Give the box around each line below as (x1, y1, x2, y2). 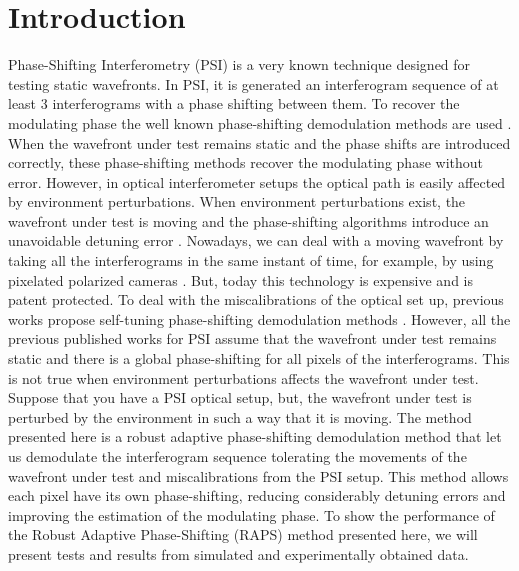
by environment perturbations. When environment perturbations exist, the (8, 191, 466, 212)
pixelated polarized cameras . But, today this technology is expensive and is (8, 269, 473, 290)
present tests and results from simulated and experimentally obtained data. (8, 543, 469, 564)
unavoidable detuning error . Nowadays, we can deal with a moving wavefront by (8, 230, 504, 251)
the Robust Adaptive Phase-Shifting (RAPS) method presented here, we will (8, 524, 478, 545)
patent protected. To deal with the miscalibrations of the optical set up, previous (8, 289, 504, 310)
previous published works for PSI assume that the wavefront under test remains (8, 328, 497, 349)
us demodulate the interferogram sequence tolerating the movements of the (8, 446, 467, 466)
